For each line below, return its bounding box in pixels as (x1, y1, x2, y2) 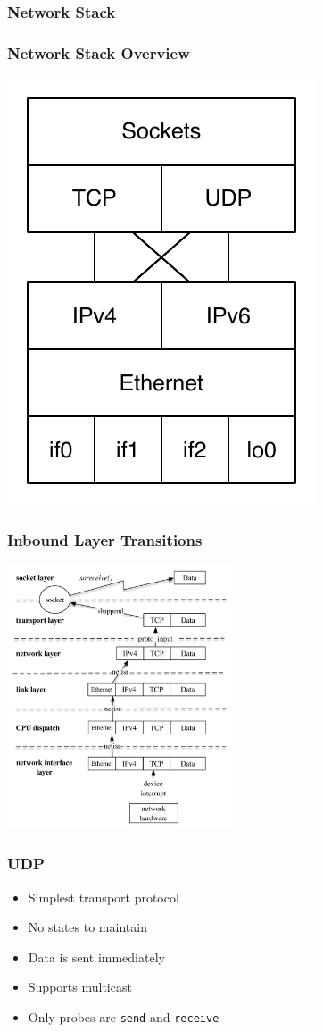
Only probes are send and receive (28, 1007, 219, 1026)
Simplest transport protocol (28, 887, 179, 906)
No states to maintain (28, 918, 147, 936)
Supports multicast (28, 977, 132, 996)
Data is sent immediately (28, 947, 165, 966)
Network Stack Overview (7, 41, 190, 63)
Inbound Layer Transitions (7, 528, 203, 550)
